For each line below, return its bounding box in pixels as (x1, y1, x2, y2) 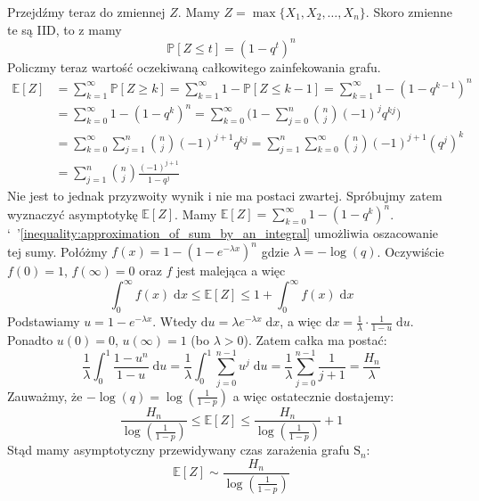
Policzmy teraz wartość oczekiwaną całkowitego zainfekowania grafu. (7, 57, 381, 76)
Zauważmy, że (7, 386, 83, 405)
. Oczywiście (377, 242, 444, 260)
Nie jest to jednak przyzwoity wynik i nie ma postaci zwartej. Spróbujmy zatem (7, 186, 442, 205)
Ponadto (7, 331, 53, 349)
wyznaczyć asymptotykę (7, 204, 138, 223)
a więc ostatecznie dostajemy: (232, 386, 394, 405)
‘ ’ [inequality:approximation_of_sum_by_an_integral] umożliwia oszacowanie (7, 224, 439, 242)
